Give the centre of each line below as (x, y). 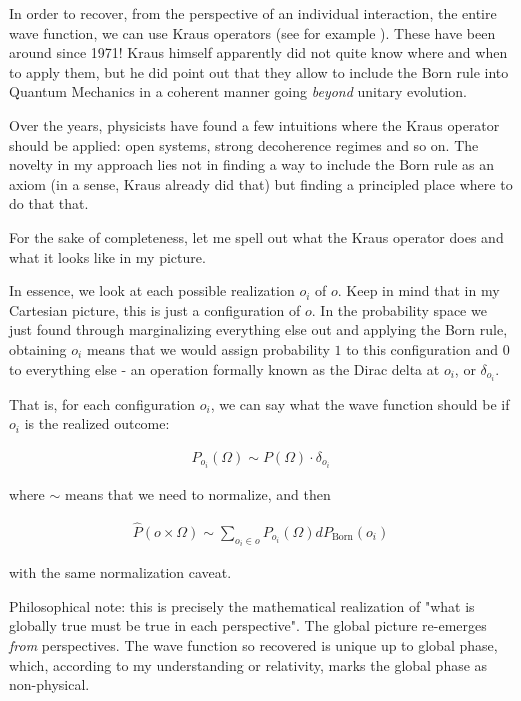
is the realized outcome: (97, 423)
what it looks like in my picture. (107, 256)
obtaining (38, 348)
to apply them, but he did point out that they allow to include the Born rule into (259, 71)
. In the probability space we (399, 309)
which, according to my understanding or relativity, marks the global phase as (248, 664)
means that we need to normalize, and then (197, 493)
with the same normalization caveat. (120, 572)
